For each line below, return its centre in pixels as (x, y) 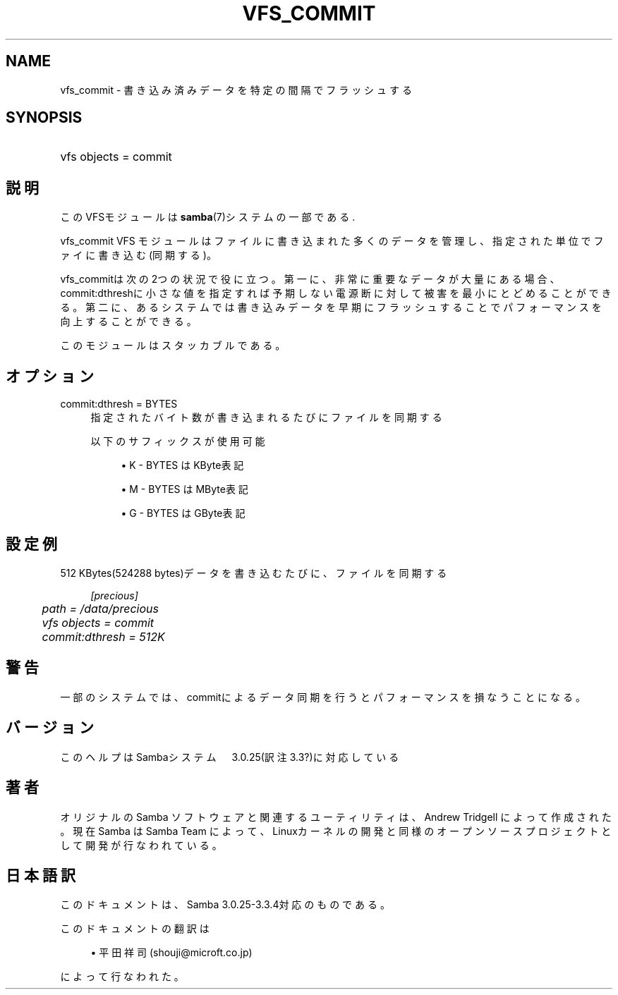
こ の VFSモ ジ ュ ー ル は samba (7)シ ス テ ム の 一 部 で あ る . (208, 217)
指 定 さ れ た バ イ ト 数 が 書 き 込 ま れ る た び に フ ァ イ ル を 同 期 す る (266, 417)
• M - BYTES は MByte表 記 (184, 489)
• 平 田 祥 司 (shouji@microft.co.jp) (171, 953)
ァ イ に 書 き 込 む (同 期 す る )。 (138, 255)
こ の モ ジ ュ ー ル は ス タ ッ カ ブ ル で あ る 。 (173, 346)
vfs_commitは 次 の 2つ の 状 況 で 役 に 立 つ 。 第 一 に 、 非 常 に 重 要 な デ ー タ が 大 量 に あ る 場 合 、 (310, 279)
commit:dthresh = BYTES (119, 404)
